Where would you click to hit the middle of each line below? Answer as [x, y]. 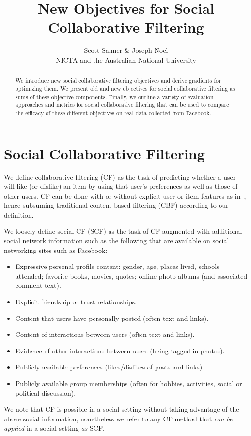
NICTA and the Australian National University [126, 59]
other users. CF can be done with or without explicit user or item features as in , [125, 195]
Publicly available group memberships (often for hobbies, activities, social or [129, 383]
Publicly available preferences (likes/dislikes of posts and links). [110, 367]
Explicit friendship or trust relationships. [76, 302]
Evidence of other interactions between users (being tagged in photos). [120, 350]
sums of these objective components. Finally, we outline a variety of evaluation [114, 96]
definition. [19, 214]
